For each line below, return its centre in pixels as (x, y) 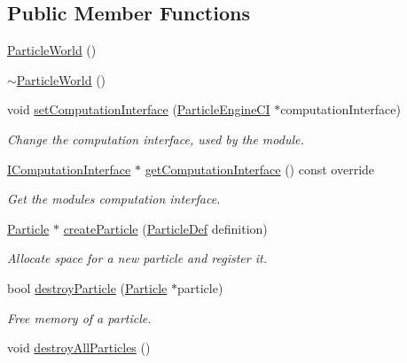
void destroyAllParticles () (79, 348)
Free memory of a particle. (79, 317)
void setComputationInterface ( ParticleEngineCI (139, 109)
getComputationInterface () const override (260, 169)
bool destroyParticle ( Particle (87, 287)
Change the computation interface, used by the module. (156, 139)
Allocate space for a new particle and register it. (137, 258)
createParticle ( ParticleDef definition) (165, 228)
